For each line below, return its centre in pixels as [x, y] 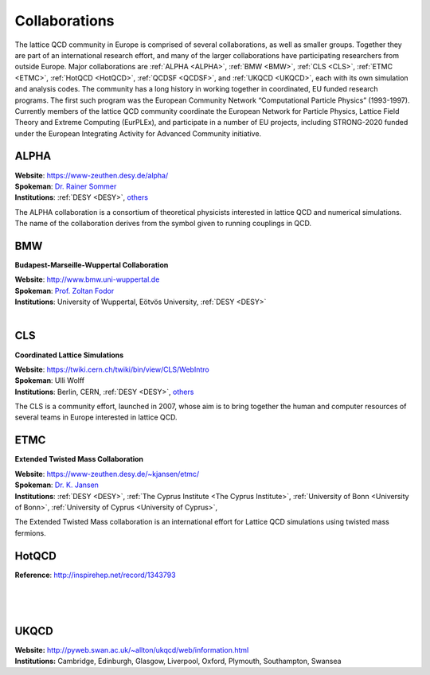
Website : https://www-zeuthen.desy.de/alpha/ [92, 175]
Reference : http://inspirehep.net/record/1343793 [95, 575]
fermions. [31, 533]
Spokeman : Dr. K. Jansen [57, 485]
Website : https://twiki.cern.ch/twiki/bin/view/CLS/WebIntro [112, 369]
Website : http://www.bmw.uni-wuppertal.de [87, 279]
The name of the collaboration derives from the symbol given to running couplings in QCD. [163, 224]
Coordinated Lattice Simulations [69, 355]
